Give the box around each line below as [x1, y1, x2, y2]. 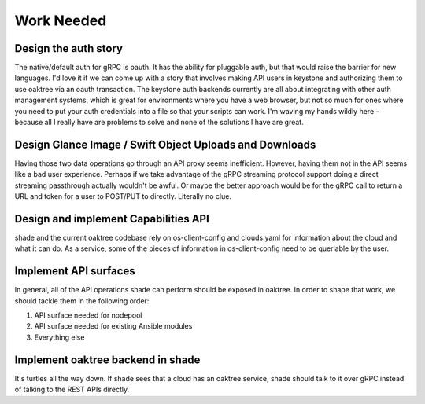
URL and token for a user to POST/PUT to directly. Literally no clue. [14, 192, 232, 201]
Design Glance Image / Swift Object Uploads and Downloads [14, 138, 316, 151]
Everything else [34, 332, 85, 342]
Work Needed [14, 12, 107, 29]
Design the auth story [14, 42, 124, 55]
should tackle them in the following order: [14, 296, 150, 306]
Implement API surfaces [14, 264, 135, 278]
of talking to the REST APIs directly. [14, 385, 130, 395]
